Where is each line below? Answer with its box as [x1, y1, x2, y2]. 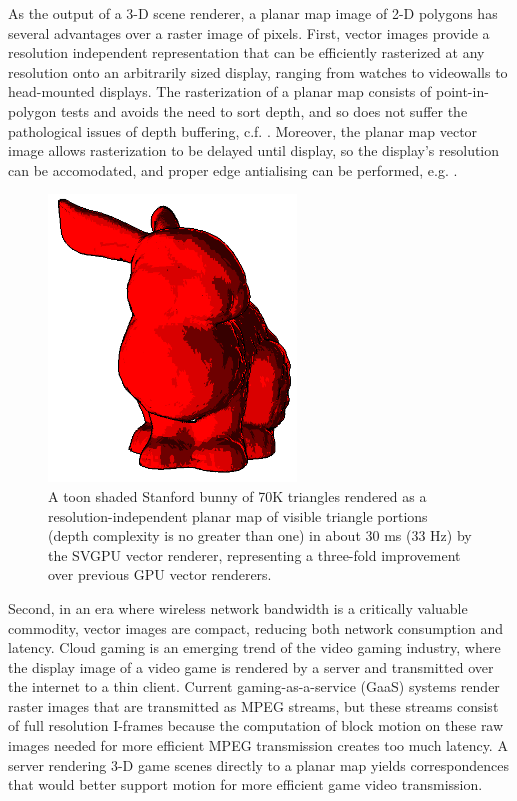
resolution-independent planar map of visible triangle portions [48, 505, 428, 526]
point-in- [435, 81, 489, 102]
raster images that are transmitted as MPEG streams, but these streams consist [8, 695, 499, 716]
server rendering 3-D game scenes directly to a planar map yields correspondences [8, 754, 510, 775]
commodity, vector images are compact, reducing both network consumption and [8, 617, 503, 638]
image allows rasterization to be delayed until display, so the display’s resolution [8, 140, 500, 161]
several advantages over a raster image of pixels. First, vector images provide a [8, 22, 490, 43]
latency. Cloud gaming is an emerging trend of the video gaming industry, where [8, 637, 501, 658]
